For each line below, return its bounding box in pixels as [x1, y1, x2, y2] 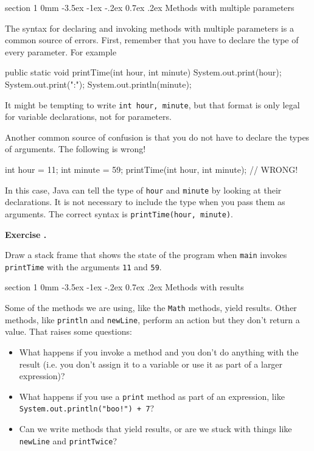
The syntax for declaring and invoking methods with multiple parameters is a [5, 21, 294, 34]
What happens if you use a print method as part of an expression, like [19, 390, 285, 402]
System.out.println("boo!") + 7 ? [19, 402, 155, 414]
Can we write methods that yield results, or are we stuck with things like [19, 422, 292, 435]
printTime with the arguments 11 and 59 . [5, 260, 162, 273]
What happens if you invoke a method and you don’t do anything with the [19, 345, 299, 358]
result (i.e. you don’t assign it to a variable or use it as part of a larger [19, 357, 283, 370]
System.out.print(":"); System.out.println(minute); [5, 77, 192, 90]
